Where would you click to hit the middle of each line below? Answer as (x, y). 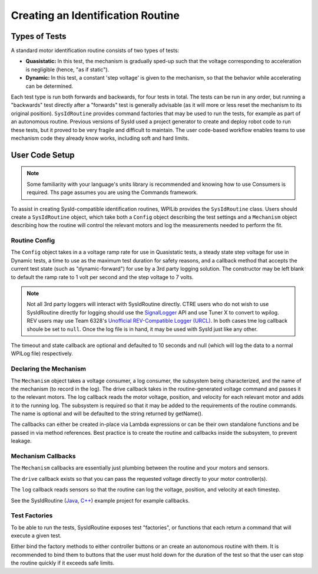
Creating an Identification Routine (95, 15)
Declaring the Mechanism (49, 369)
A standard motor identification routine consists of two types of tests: (95, 51)
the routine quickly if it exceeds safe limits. (63, 563)
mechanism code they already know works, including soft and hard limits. (100, 138)
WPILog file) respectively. (42, 353)
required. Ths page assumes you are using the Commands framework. (112, 192)
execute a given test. (36, 536)
